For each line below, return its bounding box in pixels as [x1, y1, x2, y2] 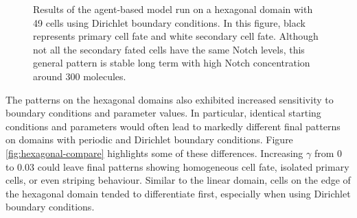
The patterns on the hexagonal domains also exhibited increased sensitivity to [5, 92, 334, 106]
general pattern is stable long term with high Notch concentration [33, 56, 310, 70]
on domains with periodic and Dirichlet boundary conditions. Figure [5, 132, 293, 147]
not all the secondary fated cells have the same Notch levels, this [33, 42, 305, 56]
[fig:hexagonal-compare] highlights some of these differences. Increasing [5, 145, 303, 160]
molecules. [83, 69, 126, 83]
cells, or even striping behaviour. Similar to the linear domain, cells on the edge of [5, 173, 351, 187]
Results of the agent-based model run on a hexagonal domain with [33, 2, 313, 16]
